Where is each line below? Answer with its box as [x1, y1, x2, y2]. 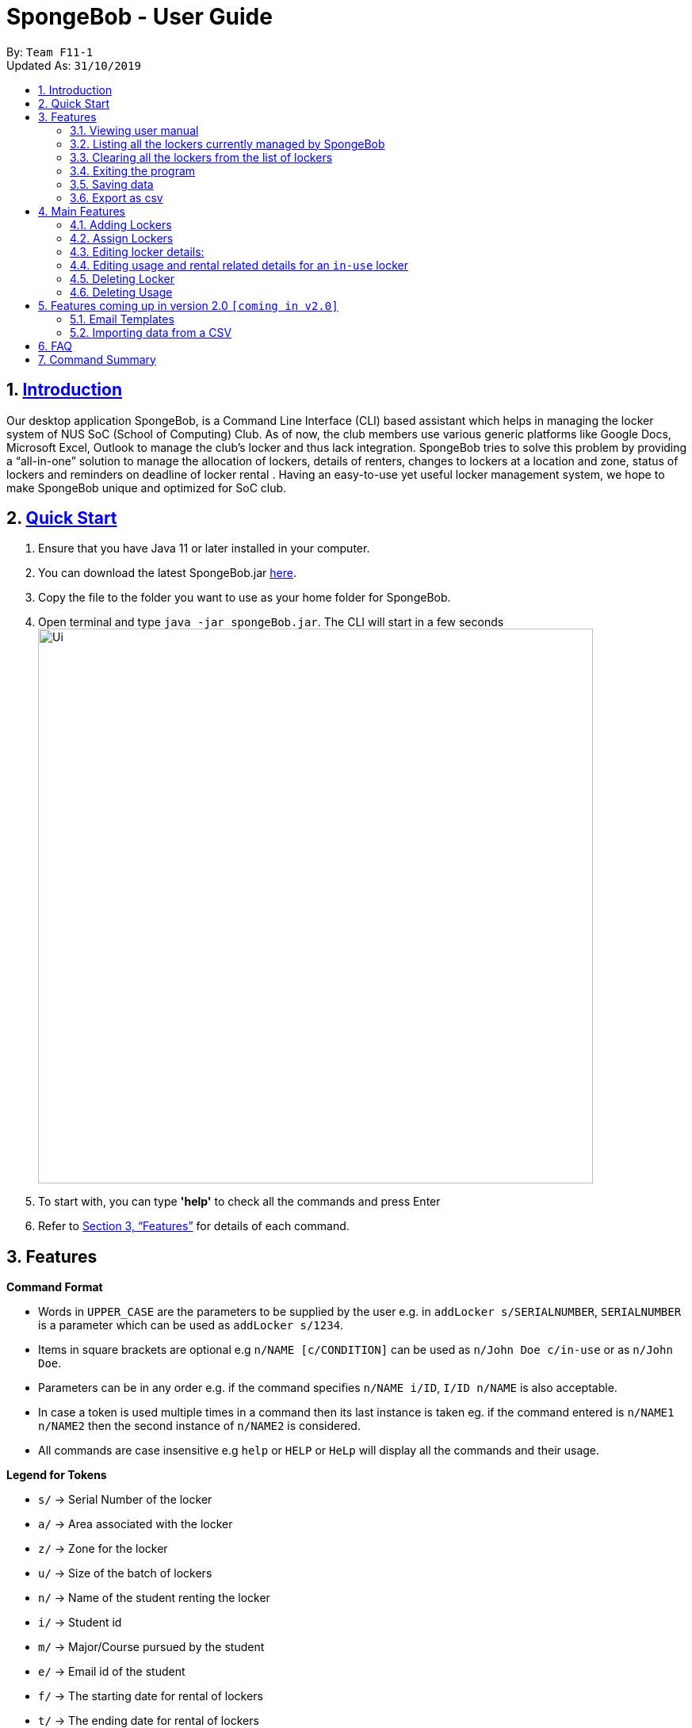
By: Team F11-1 [6, 44, 94, 59]
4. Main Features [38, 204, 125, 218]
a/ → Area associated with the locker [38, 1517, 233, 1531]
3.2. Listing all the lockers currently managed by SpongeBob [70, 136, 385, 151]
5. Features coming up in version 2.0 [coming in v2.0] [38, 298, 338, 312]
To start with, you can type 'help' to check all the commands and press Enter [38, 1195, 441, 1209]
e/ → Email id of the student [38, 1665, 185, 1679]
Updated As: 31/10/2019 [6, 58, 141, 72]
